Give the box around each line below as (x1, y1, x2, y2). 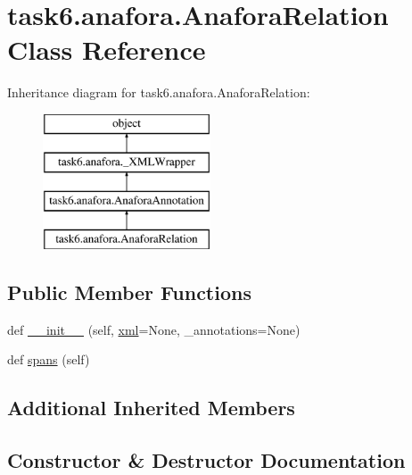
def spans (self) (7, 350, 90, 369)
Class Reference (7, 31, 206, 68)
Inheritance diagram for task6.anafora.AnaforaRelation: (7, 83, 310, 102)
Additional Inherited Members (7, 394, 295, 421)
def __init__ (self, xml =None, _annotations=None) (7, 320, 301, 338)
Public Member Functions (7, 279, 251, 306)
